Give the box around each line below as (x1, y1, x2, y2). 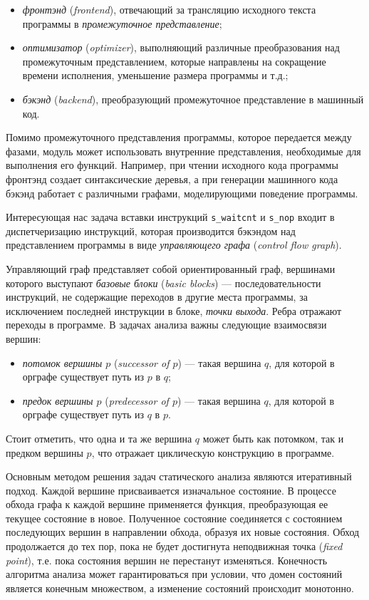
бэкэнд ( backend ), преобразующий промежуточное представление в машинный (22, 91, 364, 106)
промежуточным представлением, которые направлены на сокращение (22, 53, 326, 68)
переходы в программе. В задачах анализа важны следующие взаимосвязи (6, 317, 327, 332)
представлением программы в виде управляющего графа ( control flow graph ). (6, 237, 342, 252)
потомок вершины (22, 355, 103, 370)
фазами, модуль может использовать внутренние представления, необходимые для (6, 143, 361, 158)
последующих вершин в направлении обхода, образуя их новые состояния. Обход (6, 524, 360, 539)
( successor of (113, 355, 170, 370)
